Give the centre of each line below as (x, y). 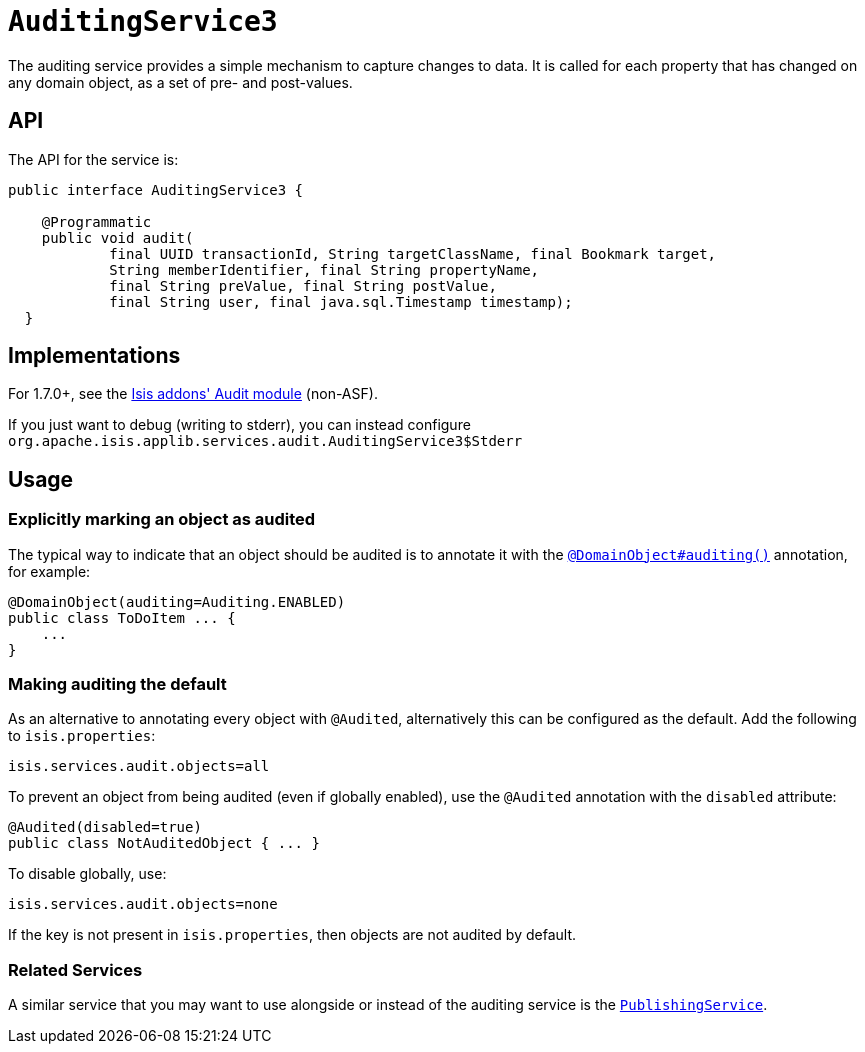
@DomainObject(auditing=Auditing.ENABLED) (177, 601)
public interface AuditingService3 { (156, 189)
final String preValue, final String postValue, (303, 285)
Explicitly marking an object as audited (162, 519)
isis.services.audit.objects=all (139, 766)
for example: (49, 571)
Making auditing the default (117, 684)
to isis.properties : (82, 736)
